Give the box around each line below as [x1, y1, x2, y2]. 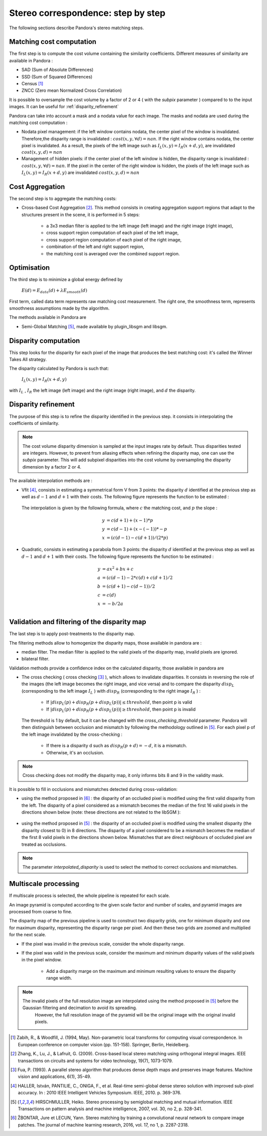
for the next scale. [9, 932, 46, 938]
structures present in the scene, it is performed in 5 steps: [21, 211, 140, 218]
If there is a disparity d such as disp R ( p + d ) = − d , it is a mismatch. [46, 743, 187, 750]
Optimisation [9, 263, 50, 272]
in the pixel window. [21, 957, 62, 963]
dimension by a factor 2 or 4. [22, 464, 82, 470]
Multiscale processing [9, 880, 80, 888]
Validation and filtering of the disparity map [9, 618, 146, 626]
